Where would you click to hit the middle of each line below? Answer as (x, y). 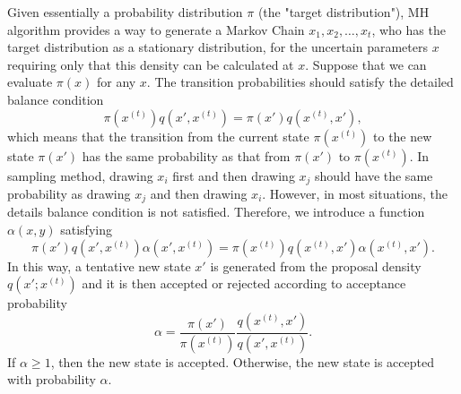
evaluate (30, 82)
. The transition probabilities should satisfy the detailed (300, 82)
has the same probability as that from (186, 155)
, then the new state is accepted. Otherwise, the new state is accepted (242, 361)
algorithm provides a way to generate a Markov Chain (156, 29)
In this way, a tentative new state (99, 266)
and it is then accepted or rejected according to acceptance (244, 283)
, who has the (409, 29)
